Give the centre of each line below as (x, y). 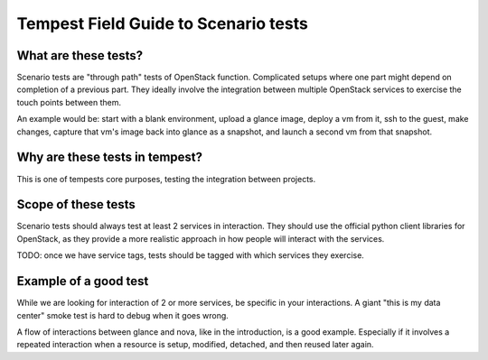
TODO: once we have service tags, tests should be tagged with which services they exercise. (191, 255)
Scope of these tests (76, 204)
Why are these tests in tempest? (110, 157)
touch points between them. (69, 102)
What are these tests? (80, 55)
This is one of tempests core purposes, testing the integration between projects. (166, 179)
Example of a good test (83, 281)
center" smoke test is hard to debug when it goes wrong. (123, 315)
